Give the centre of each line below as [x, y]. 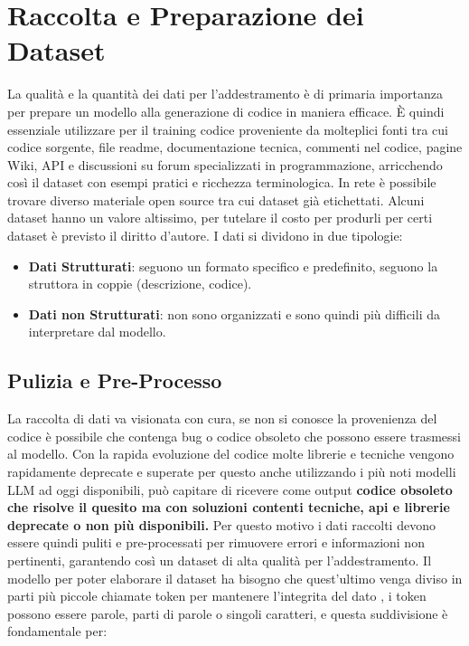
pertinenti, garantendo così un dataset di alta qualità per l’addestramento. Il [220, 560]
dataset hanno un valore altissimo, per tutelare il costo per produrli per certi [220, 218]
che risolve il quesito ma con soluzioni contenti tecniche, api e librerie [229, 507]
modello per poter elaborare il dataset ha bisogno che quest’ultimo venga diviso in [235, 578]
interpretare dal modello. [97, 332]
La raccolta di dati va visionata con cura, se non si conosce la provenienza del [222, 418]
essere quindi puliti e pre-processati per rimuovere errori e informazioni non [216, 542]
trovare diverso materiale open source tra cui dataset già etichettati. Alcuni [216, 199]
